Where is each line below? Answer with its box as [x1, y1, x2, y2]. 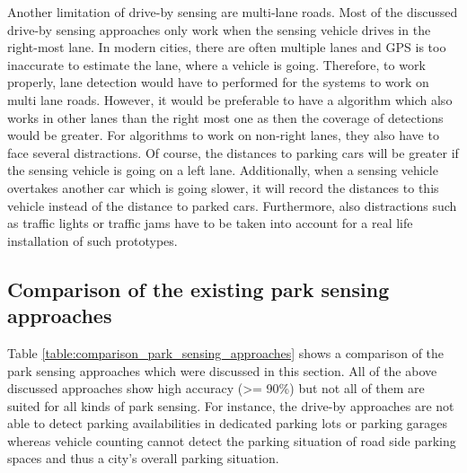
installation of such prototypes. [7, 231, 178, 250]
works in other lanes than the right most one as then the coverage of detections [7, 108, 444, 127]
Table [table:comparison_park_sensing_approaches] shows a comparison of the [7, 343, 445, 362]
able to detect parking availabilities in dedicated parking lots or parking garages [7, 414, 448, 433]
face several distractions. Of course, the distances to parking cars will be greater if [7, 143, 459, 162]
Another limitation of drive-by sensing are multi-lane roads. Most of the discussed [7, 3, 458, 21]
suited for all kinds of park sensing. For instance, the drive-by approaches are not [7, 396, 454, 415]
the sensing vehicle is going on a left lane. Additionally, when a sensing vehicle [7, 161, 438, 180]
